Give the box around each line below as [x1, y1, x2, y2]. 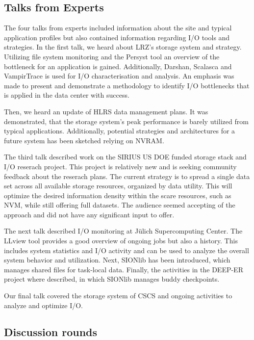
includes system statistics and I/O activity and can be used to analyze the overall [4, 245, 249, 255]
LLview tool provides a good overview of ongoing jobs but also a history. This [4, 235, 238, 246]
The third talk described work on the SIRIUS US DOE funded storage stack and [4, 152, 247, 162]
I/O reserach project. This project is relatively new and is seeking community [4, 161, 237, 171]
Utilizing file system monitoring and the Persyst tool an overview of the [4, 51, 220, 61]
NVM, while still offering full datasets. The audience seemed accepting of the [4, 200, 235, 210]
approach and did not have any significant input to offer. [4, 209, 175, 219]
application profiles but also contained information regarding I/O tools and [4, 32, 230, 42]
